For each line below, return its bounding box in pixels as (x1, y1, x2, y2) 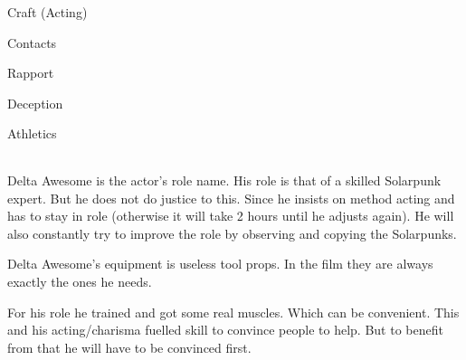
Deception (7, 93, 63, 112)
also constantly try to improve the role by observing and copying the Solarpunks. (7, 223, 457, 242)
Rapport (7, 63, 54, 82)
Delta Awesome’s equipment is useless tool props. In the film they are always (7, 254, 433, 273)
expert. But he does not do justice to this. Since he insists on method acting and (7, 188, 455, 207)
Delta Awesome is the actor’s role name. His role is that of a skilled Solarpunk (7, 170, 442, 189)
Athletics (7, 124, 57, 143)
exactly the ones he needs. (7, 271, 152, 290)
